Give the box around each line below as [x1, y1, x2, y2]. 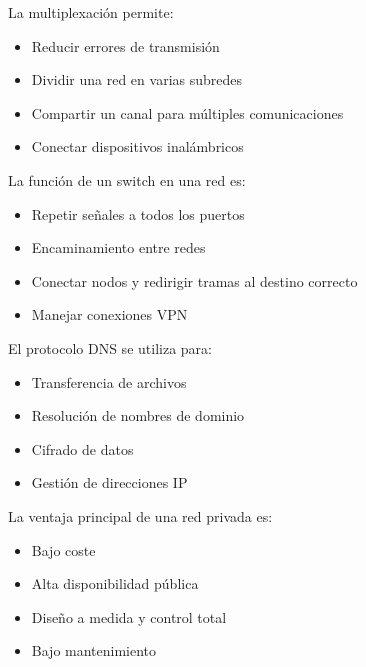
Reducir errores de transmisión [31, 35, 220, 56]
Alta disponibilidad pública [31, 573, 199, 594]
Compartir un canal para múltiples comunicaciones [31, 102, 344, 123]
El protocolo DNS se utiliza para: [8, 337, 212, 358]
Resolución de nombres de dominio [31, 405, 245, 426]
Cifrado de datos [31, 438, 134, 459]
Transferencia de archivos [31, 371, 187, 392]
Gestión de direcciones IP [31, 472, 188, 493]
